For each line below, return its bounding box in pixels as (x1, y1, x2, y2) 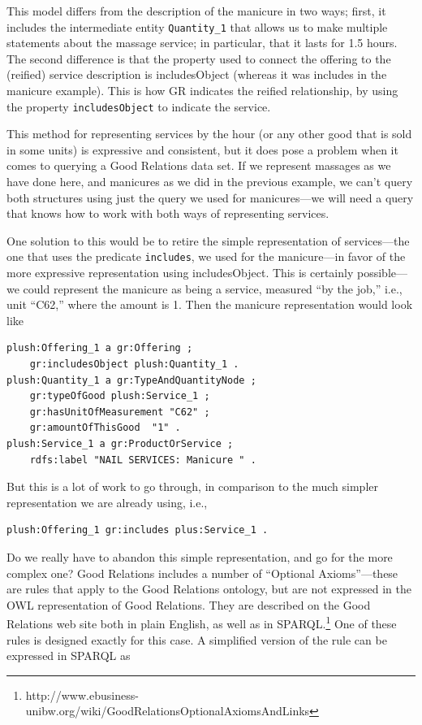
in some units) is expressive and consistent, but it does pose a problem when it (6, 141, 398, 158)
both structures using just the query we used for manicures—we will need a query (6, 189, 414, 206)
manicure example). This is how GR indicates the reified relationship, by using (6, 82, 398, 99)
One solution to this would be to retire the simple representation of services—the (6, 232, 410, 249)
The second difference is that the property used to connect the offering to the (6, 50, 391, 67)
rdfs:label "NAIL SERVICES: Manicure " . (29, 454, 256, 466)
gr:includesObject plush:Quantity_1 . (29, 358, 239, 371)
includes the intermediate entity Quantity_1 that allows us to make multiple (6, 18, 388, 35)
